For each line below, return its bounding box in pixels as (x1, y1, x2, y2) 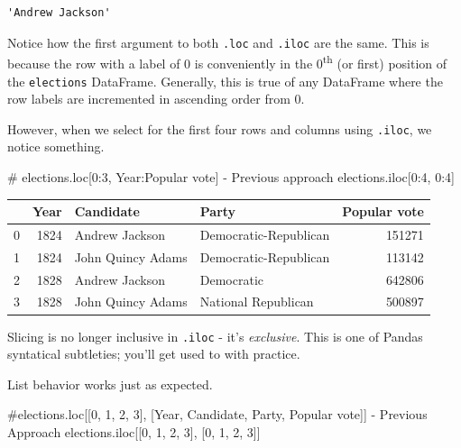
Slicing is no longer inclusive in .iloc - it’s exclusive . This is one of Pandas (7, 326, 423, 345)
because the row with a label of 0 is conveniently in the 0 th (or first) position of (7, 51, 447, 72)
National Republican (199, 292, 314, 311)
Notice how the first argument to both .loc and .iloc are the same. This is (7, 32, 429, 51)
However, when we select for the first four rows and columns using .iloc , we (7, 119, 432, 138)
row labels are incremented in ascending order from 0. (7, 89, 305, 108)
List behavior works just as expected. (7, 374, 213, 393)
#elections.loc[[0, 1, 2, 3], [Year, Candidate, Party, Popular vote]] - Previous (7, 405, 428, 424)
